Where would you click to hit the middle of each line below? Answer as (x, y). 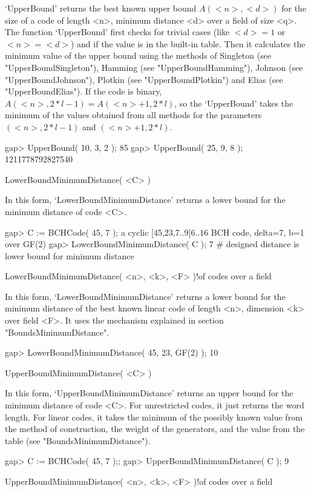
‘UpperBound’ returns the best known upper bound (101, 8)
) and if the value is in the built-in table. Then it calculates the (188, 43)
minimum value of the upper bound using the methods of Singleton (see (138, 55)
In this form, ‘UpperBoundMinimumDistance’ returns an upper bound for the (149, 393)
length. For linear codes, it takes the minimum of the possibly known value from (154, 417)
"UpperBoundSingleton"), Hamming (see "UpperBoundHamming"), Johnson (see (154, 67)
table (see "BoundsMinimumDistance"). (78, 440)
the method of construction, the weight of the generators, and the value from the (155, 429)
